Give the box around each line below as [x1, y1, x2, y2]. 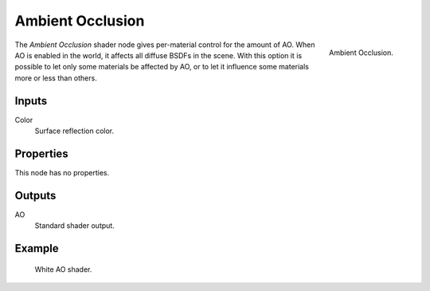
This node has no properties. [14, 167, 110, 177]
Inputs [14, 94, 48, 108]
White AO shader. [34, 264, 92, 274]
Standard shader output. [34, 221, 115, 230]
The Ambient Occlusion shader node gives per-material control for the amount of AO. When [14, 40, 315, 49]
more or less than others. [14, 73, 97, 83]
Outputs [14, 188, 57, 203]
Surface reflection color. [34, 126, 115, 136]
